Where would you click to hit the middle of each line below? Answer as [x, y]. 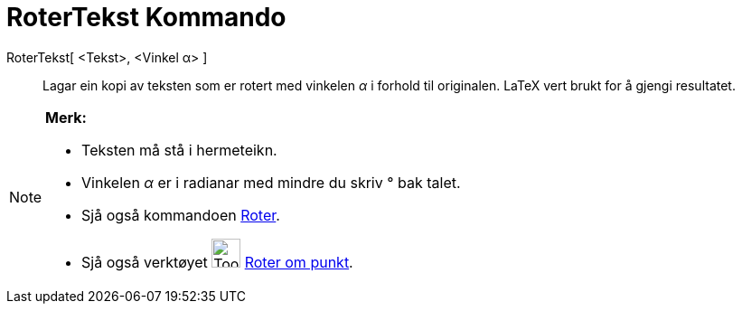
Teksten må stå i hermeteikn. [179, 150]
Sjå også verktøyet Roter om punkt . [217, 262]
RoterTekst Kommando [146, 17]
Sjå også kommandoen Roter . [181, 215]
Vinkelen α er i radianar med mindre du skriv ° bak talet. [271, 182]
